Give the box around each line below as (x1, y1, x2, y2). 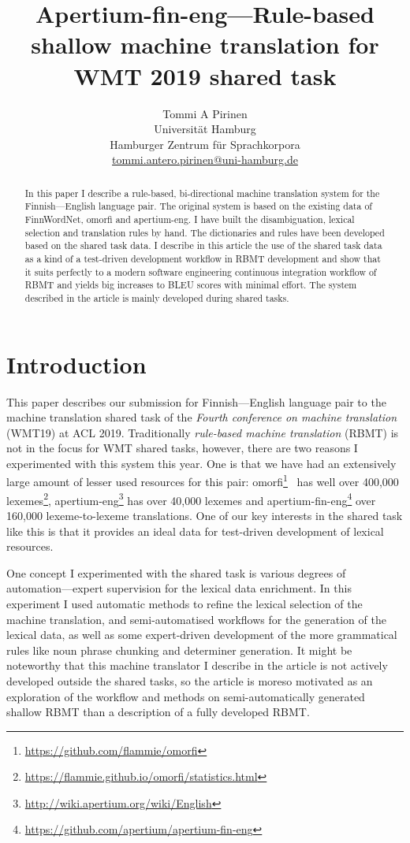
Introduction (6, 347, 147, 380)
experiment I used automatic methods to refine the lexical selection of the (6, 595, 363, 611)
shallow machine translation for (31, 28, 379, 61)
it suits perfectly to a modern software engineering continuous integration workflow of (24, 265, 377, 278)
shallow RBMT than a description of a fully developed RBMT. (6, 704, 310, 720)
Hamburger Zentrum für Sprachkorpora (110, 136, 300, 152)
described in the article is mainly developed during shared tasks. (24, 291, 289, 304)
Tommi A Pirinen (162, 105, 248, 121)
